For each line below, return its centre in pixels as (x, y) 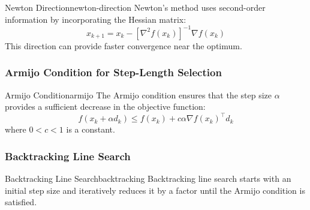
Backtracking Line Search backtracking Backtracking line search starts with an (148, 178)
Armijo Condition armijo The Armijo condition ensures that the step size (138, 94)
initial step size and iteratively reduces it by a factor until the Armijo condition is (155, 190)
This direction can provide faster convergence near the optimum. (124, 45)
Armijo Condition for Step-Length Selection (113, 72)
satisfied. (21, 202)
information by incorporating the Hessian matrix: (96, 19)
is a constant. (91, 129)
